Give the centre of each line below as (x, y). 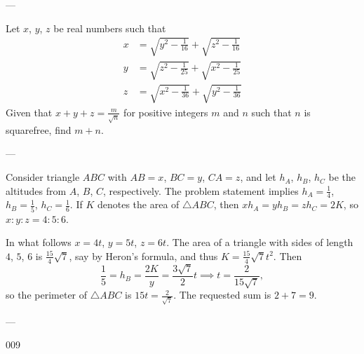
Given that (29, 112)
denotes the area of (138, 204)
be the (342, 177)
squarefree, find (39, 129)
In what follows (39, 242)
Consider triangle (43, 177)
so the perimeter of (47, 295)
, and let (258, 177)
